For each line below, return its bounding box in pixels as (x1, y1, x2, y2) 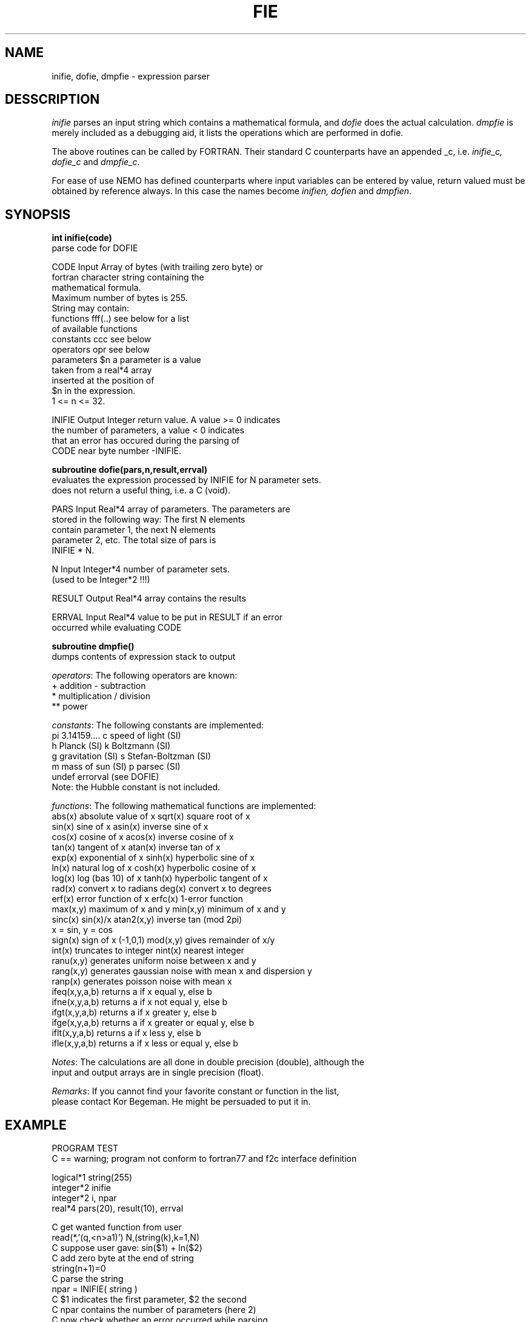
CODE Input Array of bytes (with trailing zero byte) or (52, 262, 263, 273)
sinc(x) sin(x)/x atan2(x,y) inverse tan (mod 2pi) (52, 914, 242, 925)
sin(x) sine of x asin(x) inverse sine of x (52, 821, 209, 832)
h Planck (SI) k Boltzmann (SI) (52, 741, 171, 751)
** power (52, 701, 88, 712)
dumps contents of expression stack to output (52, 651, 236, 662)
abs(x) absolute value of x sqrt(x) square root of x (52, 811, 250, 822)
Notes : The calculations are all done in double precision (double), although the (52, 1057, 364, 1068)
